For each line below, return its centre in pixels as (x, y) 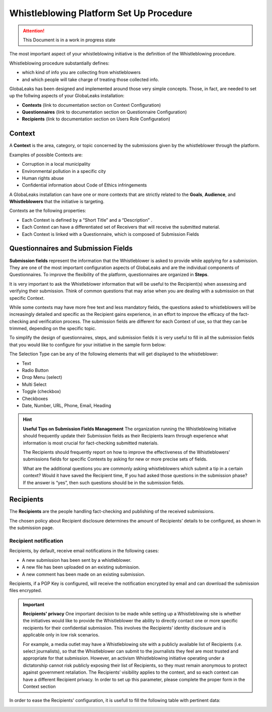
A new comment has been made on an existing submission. (84, 574)
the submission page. (31, 528)
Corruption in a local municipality (56, 164)
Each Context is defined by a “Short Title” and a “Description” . (87, 220)
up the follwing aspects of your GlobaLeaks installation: (67, 96)
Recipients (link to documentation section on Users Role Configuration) (96, 119)
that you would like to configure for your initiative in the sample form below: (88, 345)
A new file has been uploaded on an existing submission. (81, 567)
